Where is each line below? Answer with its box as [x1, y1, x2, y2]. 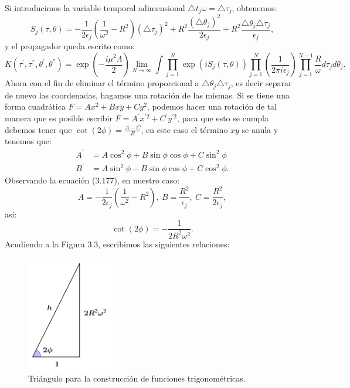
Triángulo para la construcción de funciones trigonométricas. [28, 372, 246, 384]
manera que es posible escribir [5, 112, 113, 124]
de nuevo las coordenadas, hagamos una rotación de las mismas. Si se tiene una [5, 89, 290, 101]
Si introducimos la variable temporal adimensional [5, 2, 185, 13]
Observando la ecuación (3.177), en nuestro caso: [5, 174, 180, 186]
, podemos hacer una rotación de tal [147, 100, 277, 113]
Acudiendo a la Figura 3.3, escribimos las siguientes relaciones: [5, 237, 230, 250]
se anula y [242, 123, 278, 135]
